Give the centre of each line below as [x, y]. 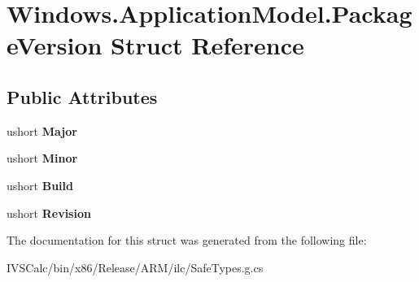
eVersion [55, 45]
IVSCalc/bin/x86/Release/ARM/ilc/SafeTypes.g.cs [135, 267]
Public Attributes [82, 96]
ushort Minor [42, 158]
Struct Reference [207, 45]
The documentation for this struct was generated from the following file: [187, 240]
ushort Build [40, 185]
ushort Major [42, 130]
